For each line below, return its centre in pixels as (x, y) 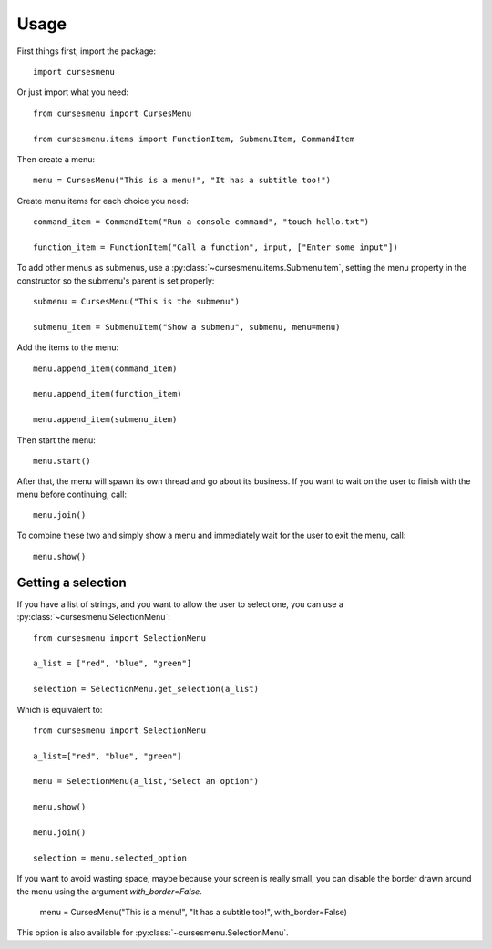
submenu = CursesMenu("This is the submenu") (137, 302)
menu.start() (62, 461)
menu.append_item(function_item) (108, 394)
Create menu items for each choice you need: (102, 201)
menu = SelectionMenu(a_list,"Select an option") (146, 781)
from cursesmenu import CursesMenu (113, 113)
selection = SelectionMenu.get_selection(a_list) (146, 689)
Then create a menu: (56, 159)
